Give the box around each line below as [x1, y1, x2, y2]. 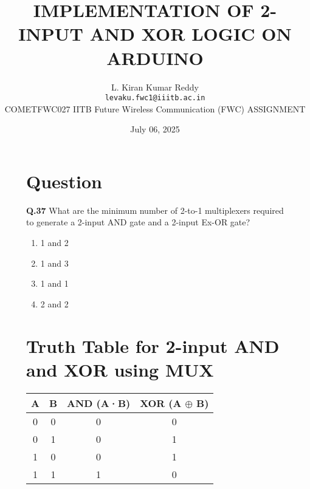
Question [26, 168, 102, 193]
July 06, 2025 [130, 123, 180, 135]
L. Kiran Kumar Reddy [111, 80, 199, 93]
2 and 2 [40, 297, 69, 310]
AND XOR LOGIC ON [89, 21, 292, 46]
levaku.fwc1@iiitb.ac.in [105, 94, 205, 103]
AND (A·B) [67, 395, 131, 410]
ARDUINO [106, 45, 204, 70]
